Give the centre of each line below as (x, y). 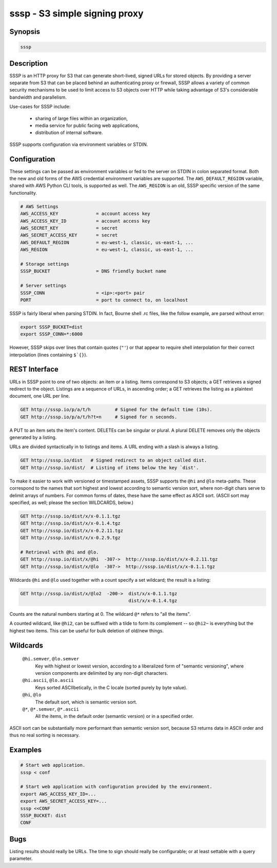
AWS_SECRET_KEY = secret (69, 228)
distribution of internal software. (69, 133)
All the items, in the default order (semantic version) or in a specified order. (114, 716)
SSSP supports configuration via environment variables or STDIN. (79, 144)
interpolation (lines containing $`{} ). (48, 355)
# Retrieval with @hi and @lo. (60, 552)
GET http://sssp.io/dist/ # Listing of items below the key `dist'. (110, 467)
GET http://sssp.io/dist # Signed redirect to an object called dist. (114, 460)
